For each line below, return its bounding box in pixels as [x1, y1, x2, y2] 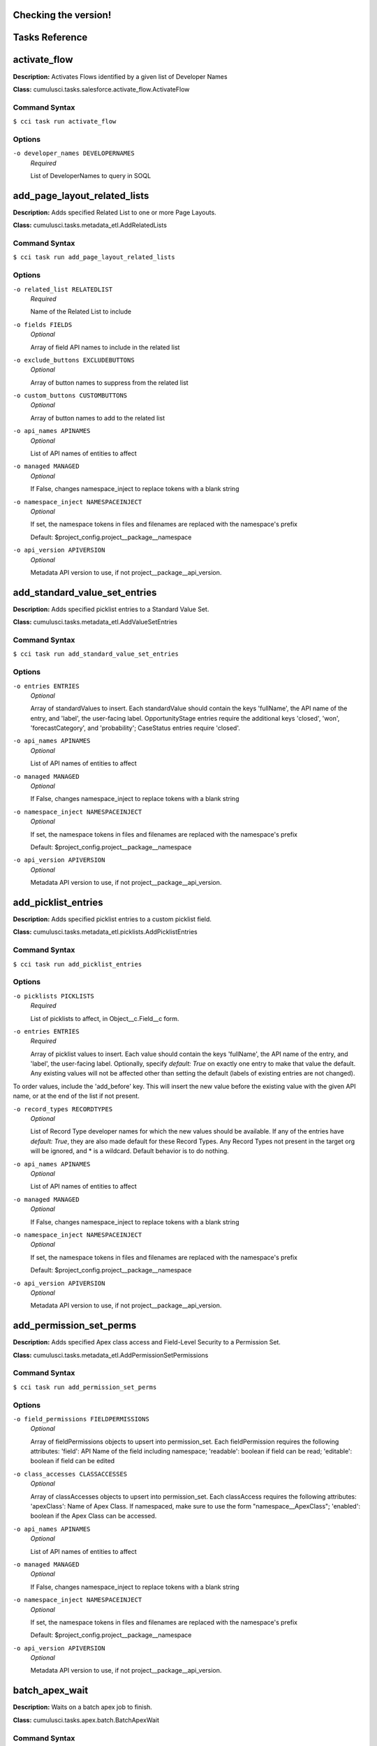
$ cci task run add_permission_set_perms [13, 1383, 157, 1391]
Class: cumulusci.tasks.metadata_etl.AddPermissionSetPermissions [13, 1351, 209, 1359]
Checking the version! [13, 9, 112, 21]
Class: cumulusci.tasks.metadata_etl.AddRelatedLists [13, 221, 168, 230]
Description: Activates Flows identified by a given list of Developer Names [13, 72, 228, 80]
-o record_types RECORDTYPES [13, 1105, 113, 1113]
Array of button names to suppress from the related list [30, 378, 188, 387]
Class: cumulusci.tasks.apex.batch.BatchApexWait [13, 1715, 160, 1724]
